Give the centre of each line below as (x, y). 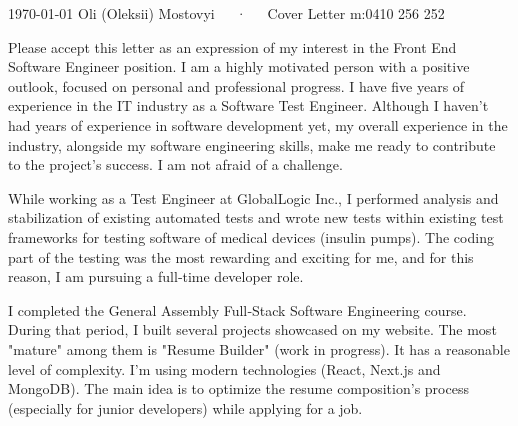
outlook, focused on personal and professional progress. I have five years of (236, 85)
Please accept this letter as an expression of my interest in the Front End (232, 46)
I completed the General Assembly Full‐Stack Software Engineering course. (237, 309)
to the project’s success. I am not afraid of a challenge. (175, 164)
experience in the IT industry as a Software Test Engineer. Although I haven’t (248, 105)
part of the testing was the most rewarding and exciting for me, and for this (241, 256)
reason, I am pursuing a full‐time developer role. (156, 276)
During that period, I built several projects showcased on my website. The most (252, 329)
